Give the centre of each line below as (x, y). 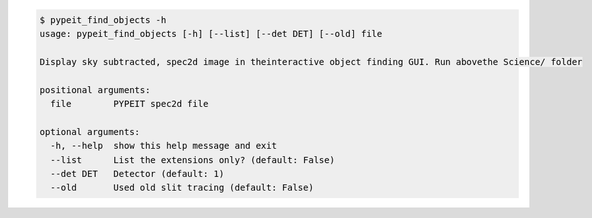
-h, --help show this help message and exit (163, 146)
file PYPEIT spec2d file (129, 103)
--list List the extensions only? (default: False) (192, 159)
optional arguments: (89, 131)
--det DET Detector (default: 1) (137, 173)
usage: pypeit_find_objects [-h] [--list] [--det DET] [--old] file (211, 33)
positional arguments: (95, 89)
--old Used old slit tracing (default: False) (182, 188)
